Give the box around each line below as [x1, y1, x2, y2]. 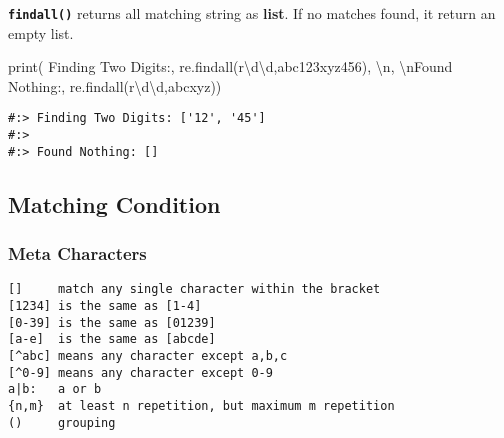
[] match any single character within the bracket [8, 282, 381, 297]
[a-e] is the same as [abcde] [8, 332, 216, 347]
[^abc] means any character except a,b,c [8, 349, 288, 364]
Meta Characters [8, 241, 147, 266]
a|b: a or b [8, 382, 102, 397]
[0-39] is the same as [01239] [8, 315, 216, 330]
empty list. [8, 22, 74, 43]
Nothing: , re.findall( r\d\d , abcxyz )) [8, 75, 222, 96]
